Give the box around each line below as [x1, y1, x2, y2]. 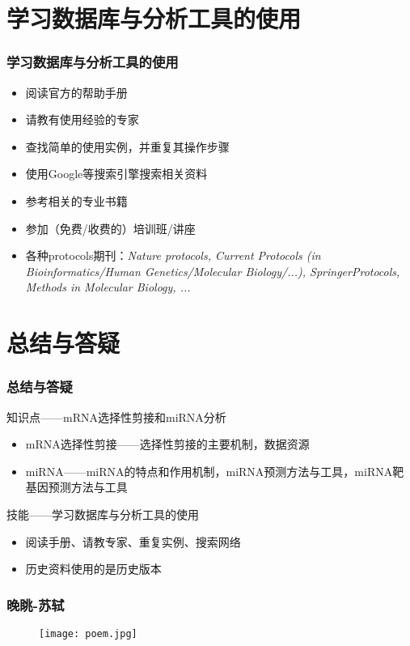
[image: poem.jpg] [39, 627, 137, 640]
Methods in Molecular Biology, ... [25, 278, 191, 295]
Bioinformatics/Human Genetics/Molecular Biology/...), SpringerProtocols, [25, 262, 400, 279]
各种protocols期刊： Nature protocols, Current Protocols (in [25, 247, 321, 264]
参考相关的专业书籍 [25, 192, 128, 209]
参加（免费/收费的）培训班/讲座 [25, 219, 196, 236]
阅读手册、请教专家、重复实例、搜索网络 [25, 533, 241, 550]
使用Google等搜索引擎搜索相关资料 [25, 165, 208, 182]
